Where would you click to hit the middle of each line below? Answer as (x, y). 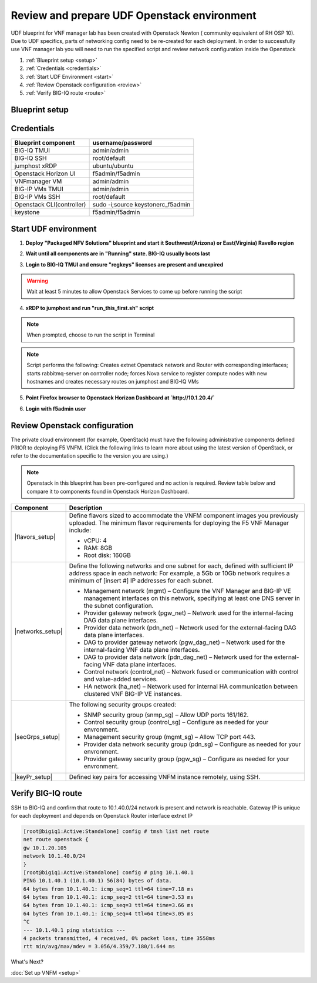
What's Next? (27, 962)
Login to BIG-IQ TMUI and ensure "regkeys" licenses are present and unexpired (124, 264)
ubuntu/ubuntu (113, 166)
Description (86, 508)
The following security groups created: (123, 705)
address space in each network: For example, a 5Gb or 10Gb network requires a (179, 574)
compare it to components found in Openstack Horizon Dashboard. (108, 491)
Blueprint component (45, 143)
